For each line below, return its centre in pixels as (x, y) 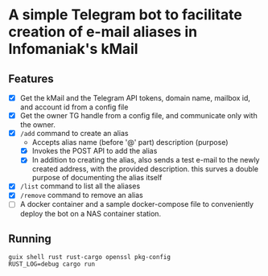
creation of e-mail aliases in (103, 32)
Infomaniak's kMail (73, 49)
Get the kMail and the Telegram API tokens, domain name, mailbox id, (135, 98)
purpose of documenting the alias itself (97, 178)
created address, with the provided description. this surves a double (145, 169)
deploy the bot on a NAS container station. (91, 213)
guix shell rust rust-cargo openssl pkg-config (90, 257)
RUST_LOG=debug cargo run (52, 264)
